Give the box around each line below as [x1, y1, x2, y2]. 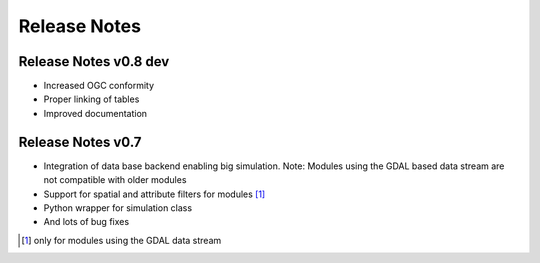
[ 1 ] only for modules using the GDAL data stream [21, 234, 222, 246]
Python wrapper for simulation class [43, 201, 193, 214]
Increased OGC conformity [43, 80, 155, 92]
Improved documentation [43, 107, 148, 119]
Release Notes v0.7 [18, 133, 142, 150]
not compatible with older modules [43, 174, 187, 186]
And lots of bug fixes [43, 216, 130, 228]
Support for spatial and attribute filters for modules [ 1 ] [43, 188, 266, 200]
